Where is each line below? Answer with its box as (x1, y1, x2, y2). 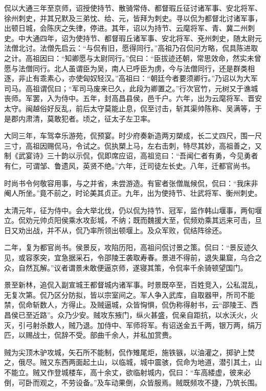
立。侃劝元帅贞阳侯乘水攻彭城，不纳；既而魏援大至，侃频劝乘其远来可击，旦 (4, 215, 262, 225)
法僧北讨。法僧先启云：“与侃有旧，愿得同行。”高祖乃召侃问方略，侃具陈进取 (4, 43, 258, 53)
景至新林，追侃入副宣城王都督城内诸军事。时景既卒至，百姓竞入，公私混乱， (4, 279, 262, 290)
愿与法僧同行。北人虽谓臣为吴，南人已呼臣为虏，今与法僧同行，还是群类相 (4, 63, 255, 73)
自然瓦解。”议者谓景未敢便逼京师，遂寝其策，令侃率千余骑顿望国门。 (18, 262, 248, 273)
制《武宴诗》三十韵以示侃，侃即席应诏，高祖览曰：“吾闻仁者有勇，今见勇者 (4, 150, 258, 161)
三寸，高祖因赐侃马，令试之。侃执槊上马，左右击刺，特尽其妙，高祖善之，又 (4, 140, 262, 151)
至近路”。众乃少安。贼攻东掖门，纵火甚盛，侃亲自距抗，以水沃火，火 (25, 310, 258, 320)
